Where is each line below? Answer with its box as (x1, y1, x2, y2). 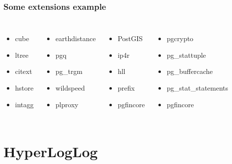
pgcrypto (167, 33, 194, 44)
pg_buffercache (167, 66, 213, 76)
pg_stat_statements (167, 83, 229, 93)
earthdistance (55, 33, 96, 44)
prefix (117, 83, 135, 93)
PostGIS (117, 33, 143, 44)
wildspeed (55, 83, 85, 93)
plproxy (55, 99, 78, 109)
